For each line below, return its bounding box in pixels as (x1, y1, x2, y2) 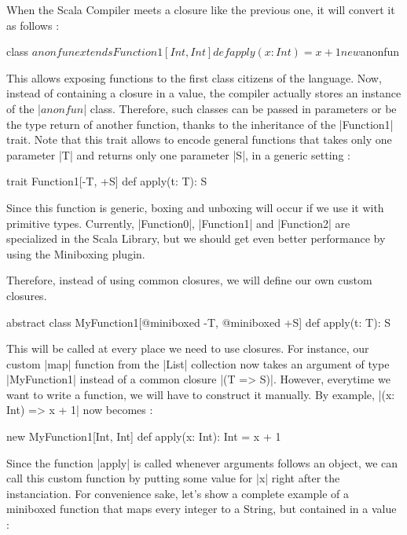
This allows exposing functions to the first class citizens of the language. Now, (6, 69, 382, 86)
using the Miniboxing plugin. (6, 245, 145, 262)
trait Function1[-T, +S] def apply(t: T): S (6, 173, 207, 189)
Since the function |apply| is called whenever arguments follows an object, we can (6, 454, 398, 471)
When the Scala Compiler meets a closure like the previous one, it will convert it (6, 2, 395, 17)
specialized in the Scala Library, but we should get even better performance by (6, 230, 386, 247)
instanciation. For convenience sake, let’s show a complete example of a (6, 485, 350, 501)
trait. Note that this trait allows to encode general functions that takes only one (6, 131, 392, 148)
